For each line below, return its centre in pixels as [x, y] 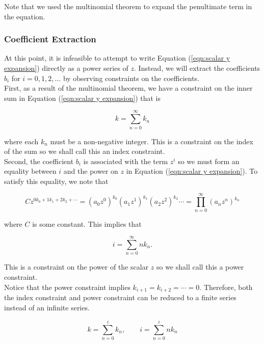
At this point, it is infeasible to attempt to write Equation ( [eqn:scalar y [117, 58]
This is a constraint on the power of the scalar [76, 267]
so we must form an [209, 161]
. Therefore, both [226, 287]
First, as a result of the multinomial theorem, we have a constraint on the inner [128, 88]
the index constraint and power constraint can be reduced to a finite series [120, 297]
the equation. [25, 16]
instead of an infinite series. [47, 307]
